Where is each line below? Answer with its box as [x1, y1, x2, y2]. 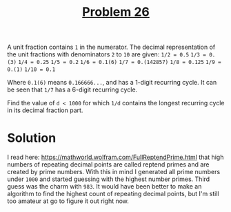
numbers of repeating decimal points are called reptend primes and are [7, 160, 210, 169]
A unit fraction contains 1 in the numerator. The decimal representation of [7, 43, 216, 52]
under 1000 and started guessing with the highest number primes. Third [7, 175, 210, 183]
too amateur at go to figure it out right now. [7, 197, 130, 205]
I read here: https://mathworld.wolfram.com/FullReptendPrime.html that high [7, 153, 224, 162]
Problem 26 [82, 4, 150, 20]
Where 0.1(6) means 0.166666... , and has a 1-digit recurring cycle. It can [7, 78, 217, 87]
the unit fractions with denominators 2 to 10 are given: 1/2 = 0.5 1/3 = [7, 50, 207, 59]
